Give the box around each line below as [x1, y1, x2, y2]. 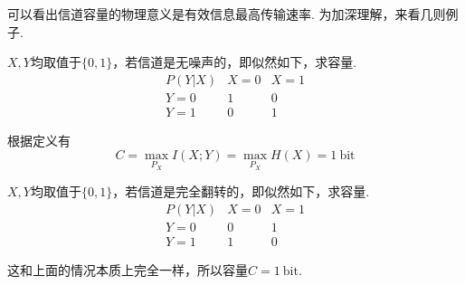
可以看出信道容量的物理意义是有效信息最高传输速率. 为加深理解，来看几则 [7, 5, 446, 23]
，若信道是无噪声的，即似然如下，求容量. [112, 52, 357, 71]
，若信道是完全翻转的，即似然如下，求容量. [112, 182, 370, 201]
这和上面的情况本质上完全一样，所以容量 [7, 260, 248, 279]
